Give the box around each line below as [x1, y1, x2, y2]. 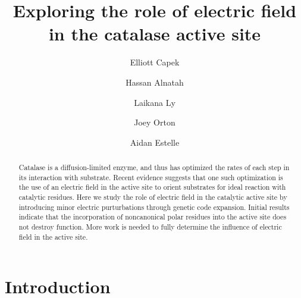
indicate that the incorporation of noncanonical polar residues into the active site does [18, 212, 287, 222]
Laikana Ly [134, 96, 175, 108]
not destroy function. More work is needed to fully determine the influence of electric [18, 222, 282, 232]
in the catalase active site [48, 21, 261, 46]
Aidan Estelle [130, 136, 180, 148]
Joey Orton [134, 116, 175, 128]
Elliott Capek [130, 56, 180, 68]
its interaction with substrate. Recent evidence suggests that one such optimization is [18, 172, 283, 182]
